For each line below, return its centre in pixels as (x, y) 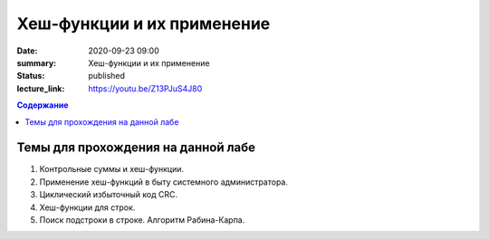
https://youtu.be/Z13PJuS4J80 (145, 88)
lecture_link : (41, 88)
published (107, 76)
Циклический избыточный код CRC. (109, 195)
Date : (27, 51)
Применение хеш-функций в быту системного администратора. (164, 182)
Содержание (43, 105)
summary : (37, 62)
